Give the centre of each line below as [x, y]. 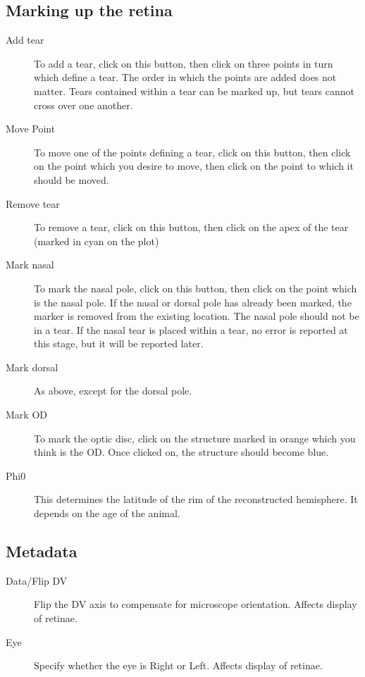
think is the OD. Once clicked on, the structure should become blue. [181, 452]
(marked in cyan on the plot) [97, 241]
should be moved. [72, 179]
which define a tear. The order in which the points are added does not [185, 77]
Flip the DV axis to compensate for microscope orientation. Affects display [196, 604]
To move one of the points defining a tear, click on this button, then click [192, 152]
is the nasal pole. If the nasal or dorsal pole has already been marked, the [193, 302]
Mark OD [26, 415]
